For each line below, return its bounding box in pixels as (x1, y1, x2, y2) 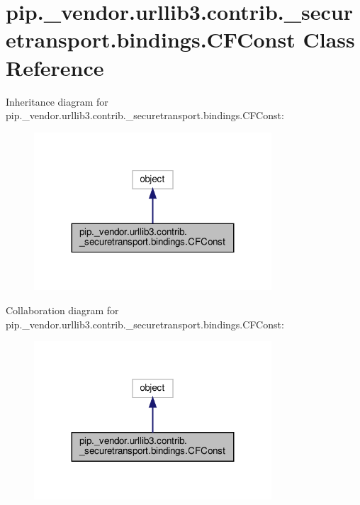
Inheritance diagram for (6, 94, 108, 109)
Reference (6, 52, 104, 82)
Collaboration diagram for (6, 302, 119, 317)
